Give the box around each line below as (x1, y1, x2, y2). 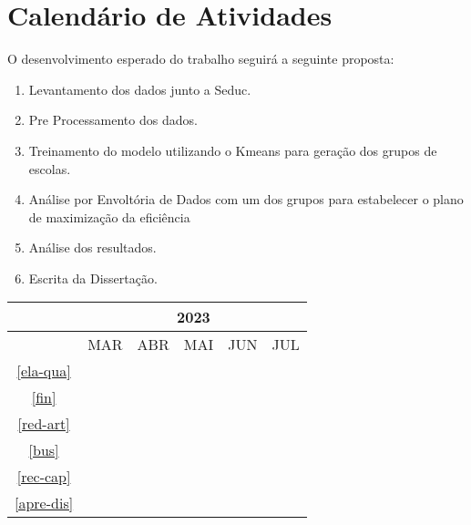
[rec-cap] (16, 466, 71, 488)
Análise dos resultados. (28, 238, 157, 257)
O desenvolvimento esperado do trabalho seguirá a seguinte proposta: (7, 49, 394, 68)
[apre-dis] (15, 492, 74, 514)
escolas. (28, 159, 71, 178)
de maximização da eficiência (28, 207, 190, 226)
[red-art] (17, 413, 70, 435)
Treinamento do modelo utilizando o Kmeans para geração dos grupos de (28, 140, 437, 160)
